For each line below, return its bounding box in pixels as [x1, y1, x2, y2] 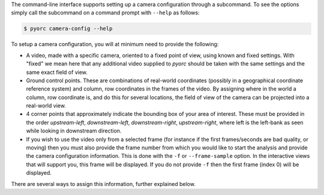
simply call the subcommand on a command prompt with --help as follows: [11, 9, 200, 16]
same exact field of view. [26, 68, 88, 76]
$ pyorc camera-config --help [23, 25, 113, 32]
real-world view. [26, 102, 66, 109]
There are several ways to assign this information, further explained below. [11, 180, 196, 187]
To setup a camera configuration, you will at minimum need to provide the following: [11, 41, 219, 48]
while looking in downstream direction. [26, 127, 122, 134]
